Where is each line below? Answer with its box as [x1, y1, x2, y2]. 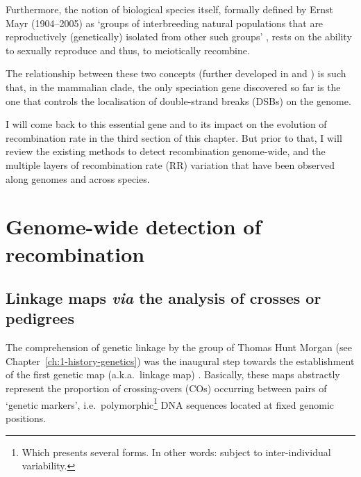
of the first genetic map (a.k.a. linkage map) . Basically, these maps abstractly [6, 367, 340, 382]
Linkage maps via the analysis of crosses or [6, 287, 321, 309]
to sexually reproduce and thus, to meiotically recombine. [6, 42, 250, 57]
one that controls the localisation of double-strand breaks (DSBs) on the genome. [6, 93, 351, 108]
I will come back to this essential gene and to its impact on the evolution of [6, 117, 327, 131]
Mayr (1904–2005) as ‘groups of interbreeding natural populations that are [6, 15, 324, 30]
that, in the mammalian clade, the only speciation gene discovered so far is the [6, 79, 341, 94]
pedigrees [6, 307, 74, 329]
